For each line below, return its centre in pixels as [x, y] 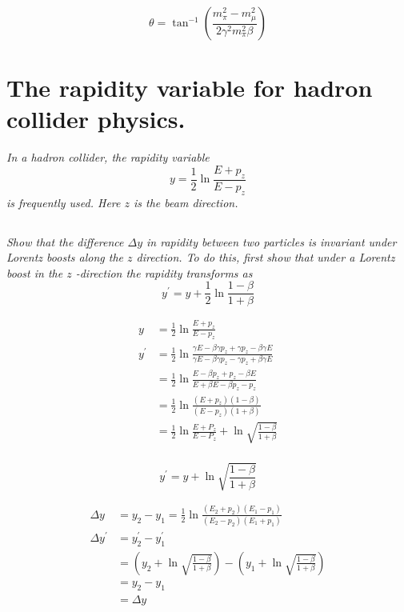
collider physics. [96, 119]
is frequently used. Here [64, 202]
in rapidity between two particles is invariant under [272, 241]
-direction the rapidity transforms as [164, 272]
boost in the [35, 272]
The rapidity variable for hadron [190, 88]
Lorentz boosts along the [65, 257]
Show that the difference [65, 241]
